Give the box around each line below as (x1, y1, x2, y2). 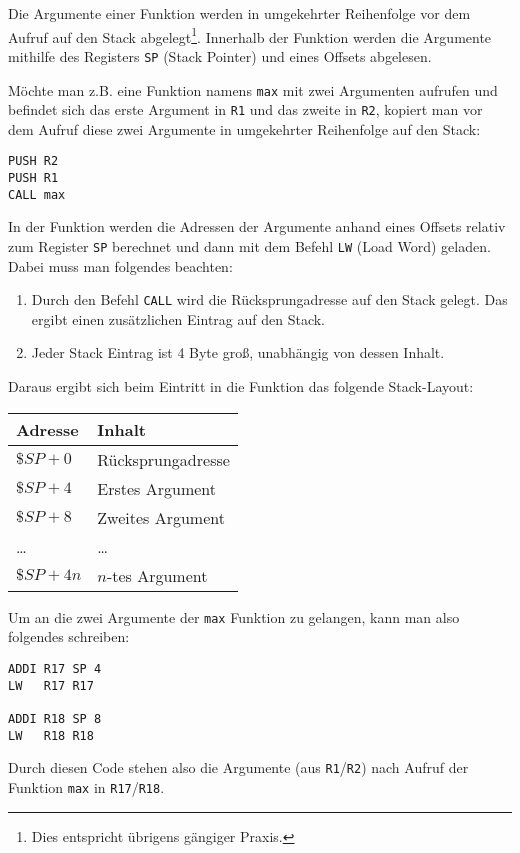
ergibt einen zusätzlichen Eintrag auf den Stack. (31, 308, 325, 329)
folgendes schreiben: (8, 626, 130, 647)
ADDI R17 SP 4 (8, 661, 102, 676)
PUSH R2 (8, 154, 59, 169)
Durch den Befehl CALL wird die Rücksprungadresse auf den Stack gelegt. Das (31, 289, 508, 310)
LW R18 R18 (8, 728, 94, 743)
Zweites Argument (97, 505, 225, 529)
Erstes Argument (97, 476, 216, 500)
